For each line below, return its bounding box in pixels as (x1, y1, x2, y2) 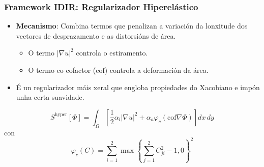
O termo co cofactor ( (28, 65, 96, 75)
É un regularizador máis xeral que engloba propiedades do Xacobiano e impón (16, 81, 260, 92)
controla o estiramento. (76, 47, 148, 58)
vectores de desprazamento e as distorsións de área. (16, 30, 176, 41)
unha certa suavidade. (16, 92, 84, 102)
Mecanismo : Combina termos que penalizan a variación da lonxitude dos (16, 20, 248, 31)
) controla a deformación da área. (104, 65, 209, 75)
